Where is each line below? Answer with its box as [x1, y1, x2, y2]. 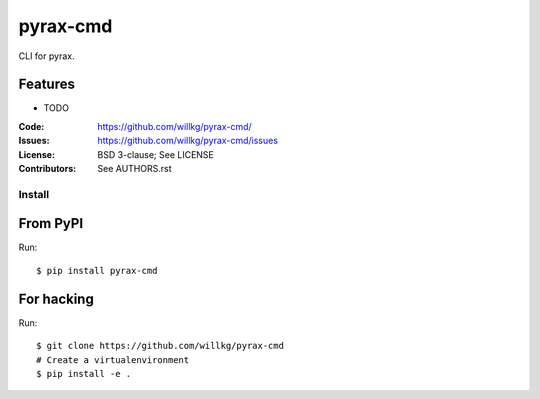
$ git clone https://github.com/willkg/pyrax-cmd [36, 340, 285, 352]
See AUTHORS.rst [97, 163, 172, 175]
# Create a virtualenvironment [36, 354, 190, 365]
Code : [18, 120, 45, 132]
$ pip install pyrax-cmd [36, 265, 158, 276]
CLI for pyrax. [18, 50, 75, 62]
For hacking [18, 290, 94, 307]
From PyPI [18, 215, 84, 232]
